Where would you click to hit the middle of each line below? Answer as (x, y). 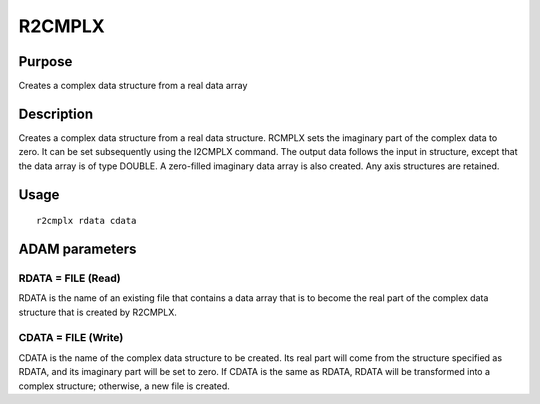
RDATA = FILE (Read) (70, 278)
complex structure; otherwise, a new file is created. (124, 386)
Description (56, 113)
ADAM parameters (77, 248)
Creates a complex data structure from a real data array (133, 86)
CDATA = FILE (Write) (71, 338)
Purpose (45, 61)
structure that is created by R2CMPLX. (97, 312)
